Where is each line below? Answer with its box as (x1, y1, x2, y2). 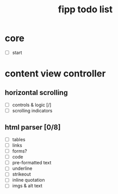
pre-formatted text (12, 160, 52, 166)
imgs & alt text (12, 183, 43, 189)
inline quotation (12, 177, 45, 183)
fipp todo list (58, 4, 113, 15)
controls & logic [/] (12, 102, 52, 108)
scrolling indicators (12, 108, 53, 114)
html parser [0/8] (5, 123, 61, 131)
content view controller (5, 68, 106, 80)
